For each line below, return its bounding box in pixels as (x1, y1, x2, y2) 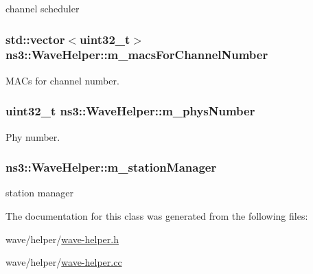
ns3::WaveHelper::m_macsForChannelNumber (5, 46, 268, 63)
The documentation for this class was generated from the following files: (5, 208, 308, 222)
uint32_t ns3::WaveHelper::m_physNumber (5, 102, 255, 119)
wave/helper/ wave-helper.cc (5, 255, 122, 269)
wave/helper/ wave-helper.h (5, 231, 119, 246)
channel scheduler (5, 1, 80, 15)
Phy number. (5, 129, 60, 144)
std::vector (5, 30, 65, 47)
